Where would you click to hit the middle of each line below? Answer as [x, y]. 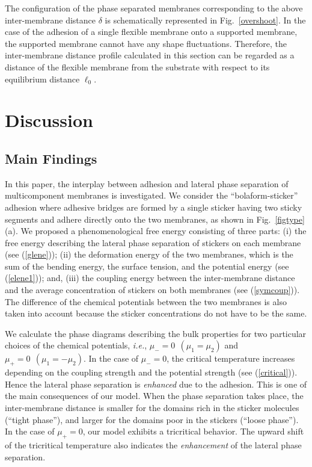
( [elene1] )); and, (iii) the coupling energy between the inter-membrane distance [150, 278]
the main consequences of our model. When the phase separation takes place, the [154, 396]
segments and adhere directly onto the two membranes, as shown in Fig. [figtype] [155, 219]
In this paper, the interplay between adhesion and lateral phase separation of [147, 183]
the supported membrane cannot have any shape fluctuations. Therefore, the [146, 43]
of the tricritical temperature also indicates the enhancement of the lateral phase [153, 445]
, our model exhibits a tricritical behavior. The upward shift [193, 431]
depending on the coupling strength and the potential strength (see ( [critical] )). [151, 372]
